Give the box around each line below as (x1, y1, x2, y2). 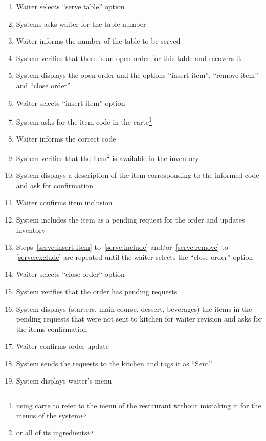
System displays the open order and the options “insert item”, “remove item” (16, 70, 258, 81)
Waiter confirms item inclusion (16, 197, 113, 208)
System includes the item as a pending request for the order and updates (16, 214, 245, 225)
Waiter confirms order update (16, 340, 109, 351)
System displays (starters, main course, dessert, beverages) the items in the (16, 303, 252, 314)
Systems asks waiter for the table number (16, 18, 146, 29)
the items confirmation (16, 323, 87, 334)
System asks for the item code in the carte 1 (16, 115, 152, 127)
